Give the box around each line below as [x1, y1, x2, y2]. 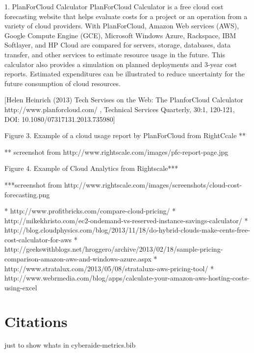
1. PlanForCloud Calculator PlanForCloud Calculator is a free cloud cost [4, 1, 224, 11]
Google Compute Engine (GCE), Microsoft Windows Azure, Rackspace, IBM [4, 30, 236, 40]
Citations [4, 311, 68, 331]
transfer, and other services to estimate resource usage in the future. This [4, 49, 225, 59]
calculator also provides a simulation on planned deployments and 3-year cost [4, 59, 237, 69]
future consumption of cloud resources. [4, 78, 121, 88]
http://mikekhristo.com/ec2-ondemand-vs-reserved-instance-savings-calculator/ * [4, 215, 248, 225]
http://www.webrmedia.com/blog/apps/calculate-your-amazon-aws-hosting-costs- [4, 273, 250, 283]
